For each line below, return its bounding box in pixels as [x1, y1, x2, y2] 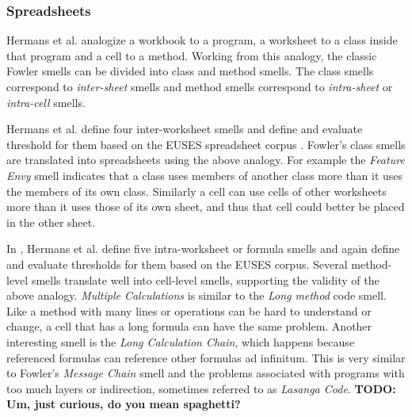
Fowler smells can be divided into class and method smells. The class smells [6, 63, 374, 79]
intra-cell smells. [6, 94, 86, 110]
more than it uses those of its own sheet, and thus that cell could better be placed [6, 198, 405, 215]
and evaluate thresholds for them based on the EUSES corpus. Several [6, 255, 348, 272]
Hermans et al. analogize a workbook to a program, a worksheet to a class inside [6, 32, 398, 48]
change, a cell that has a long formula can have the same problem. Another [6, 318, 372, 335]
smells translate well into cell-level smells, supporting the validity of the [31, 271, 380, 288]
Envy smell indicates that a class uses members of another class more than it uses [6, 166, 403, 183]
